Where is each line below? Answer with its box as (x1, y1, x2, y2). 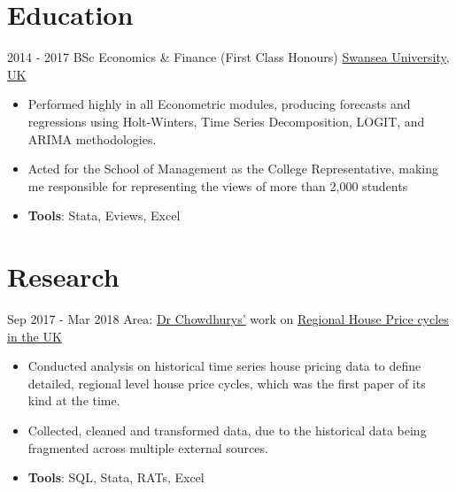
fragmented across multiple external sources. (27, 438, 268, 457)
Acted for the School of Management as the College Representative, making (27, 159, 438, 178)
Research (7, 258, 120, 295)
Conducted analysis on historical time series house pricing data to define (27, 357, 421, 375)
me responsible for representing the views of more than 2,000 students (27, 176, 408, 195)
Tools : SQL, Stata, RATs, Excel (27, 468, 205, 487)
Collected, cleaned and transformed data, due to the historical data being (27, 420, 427, 439)
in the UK (7, 327, 62, 345)
